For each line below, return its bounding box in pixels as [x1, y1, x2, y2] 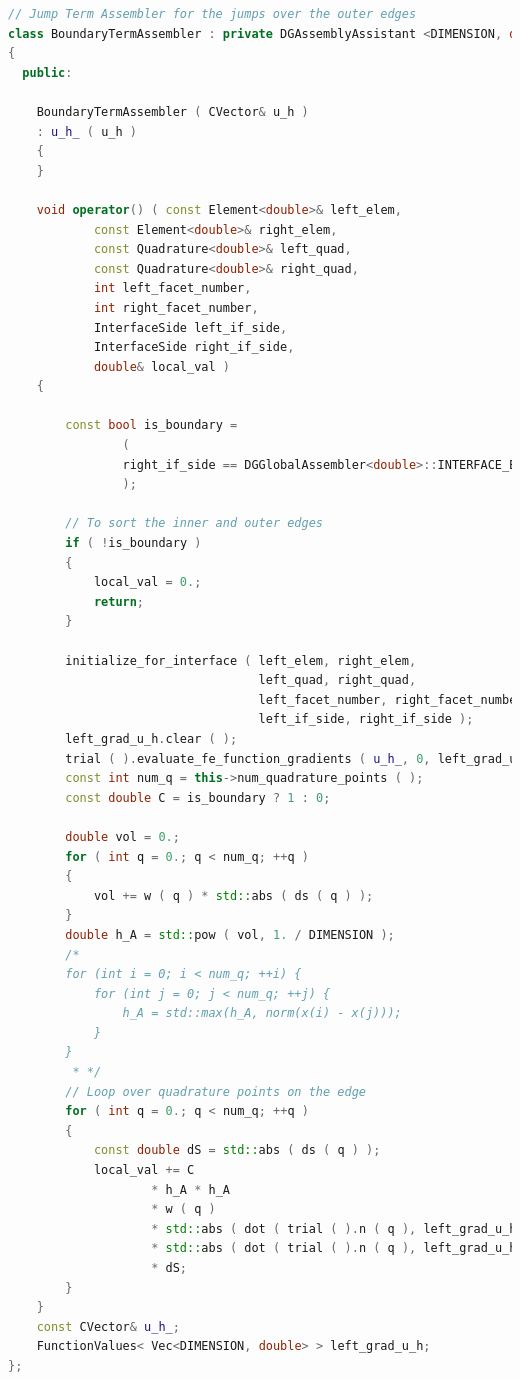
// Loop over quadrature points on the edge [65, 1084, 366, 1099]
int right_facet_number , [93, 300, 259, 315]
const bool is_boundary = [65, 418, 238, 433]
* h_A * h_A [151, 1182, 230, 1197]
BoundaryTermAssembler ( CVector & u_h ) [36, 104, 309, 119]
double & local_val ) [93, 359, 230, 374]
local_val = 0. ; [93, 575, 202, 590]
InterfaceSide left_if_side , [93, 320, 288, 335]
